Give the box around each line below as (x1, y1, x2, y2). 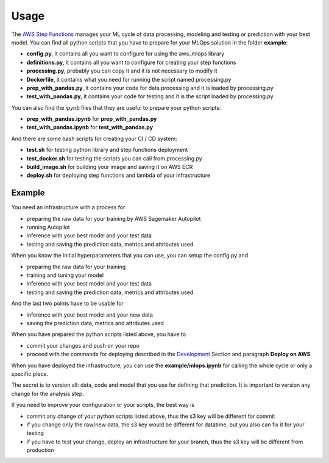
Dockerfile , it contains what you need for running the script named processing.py (26, 76, 232, 83)
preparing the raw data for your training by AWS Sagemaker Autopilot (26, 215, 201, 222)
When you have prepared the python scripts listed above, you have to (11, 331, 186, 338)
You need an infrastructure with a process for (11, 204, 126, 211)
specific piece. (11, 370, 49, 378)
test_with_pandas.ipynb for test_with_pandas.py (26, 124, 154, 131)
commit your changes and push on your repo (26, 342, 140, 349)
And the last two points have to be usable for (11, 300, 124, 307)
